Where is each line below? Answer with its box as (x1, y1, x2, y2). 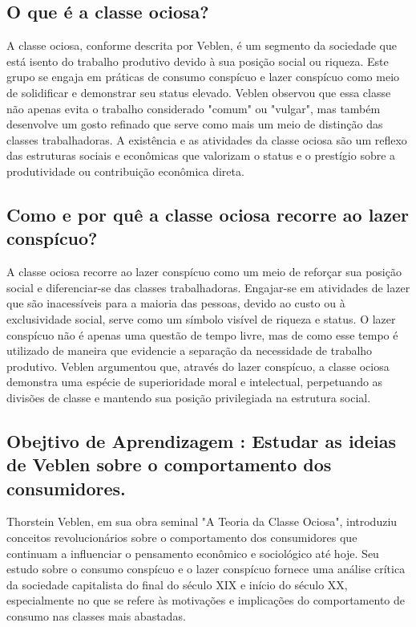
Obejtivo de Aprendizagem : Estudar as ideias (6, 428, 397, 453)
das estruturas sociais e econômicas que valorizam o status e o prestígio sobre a (6, 147, 396, 164)
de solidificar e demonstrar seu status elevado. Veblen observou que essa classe (6, 83, 391, 100)
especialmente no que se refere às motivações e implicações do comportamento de (6, 592, 405, 609)
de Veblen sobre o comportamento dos (6, 452, 332, 477)
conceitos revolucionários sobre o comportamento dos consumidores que (6, 529, 357, 546)
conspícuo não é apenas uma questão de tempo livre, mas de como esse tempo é (6, 326, 398, 343)
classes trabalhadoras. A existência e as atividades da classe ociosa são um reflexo (6, 131, 407, 148)
